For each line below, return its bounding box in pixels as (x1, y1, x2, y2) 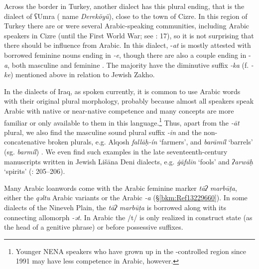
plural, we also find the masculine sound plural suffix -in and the (4, 127, 202, 137)
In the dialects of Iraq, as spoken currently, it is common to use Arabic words (4, 86, 241, 96)
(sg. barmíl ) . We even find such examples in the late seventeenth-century (4, 146, 228, 156)
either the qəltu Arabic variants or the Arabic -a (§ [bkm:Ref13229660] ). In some (4, 192, 248, 203)
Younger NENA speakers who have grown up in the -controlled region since (15, 246, 247, 256)
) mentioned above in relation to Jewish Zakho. (10, 69, 155, 80)
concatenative (4, 136, 46, 147)
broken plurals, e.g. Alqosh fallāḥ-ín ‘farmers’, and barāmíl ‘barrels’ (47, 136, 253, 147)
